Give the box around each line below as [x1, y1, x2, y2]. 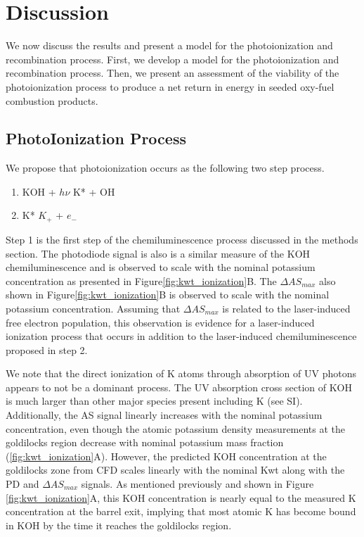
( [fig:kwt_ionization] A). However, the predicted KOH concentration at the [6, 448, 327, 463]
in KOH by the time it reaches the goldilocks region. [6, 517, 232, 532]
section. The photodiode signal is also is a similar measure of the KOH [6, 246, 311, 260]
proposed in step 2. [6, 342, 88, 357]
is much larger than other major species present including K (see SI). [6, 393, 303, 408]
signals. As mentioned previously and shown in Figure [81, 476, 314, 491]
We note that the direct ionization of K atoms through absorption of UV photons [6, 366, 356, 381]
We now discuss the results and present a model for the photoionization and [6, 38, 333, 53]
